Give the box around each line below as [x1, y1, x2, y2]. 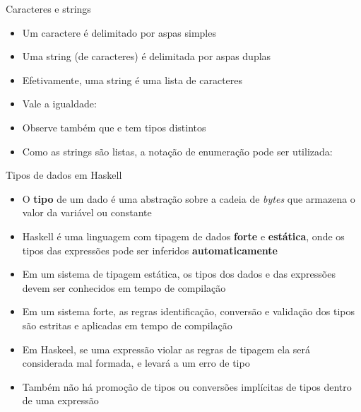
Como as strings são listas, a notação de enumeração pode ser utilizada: [22, 143, 333, 158]
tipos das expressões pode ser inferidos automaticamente [22, 242, 278, 257]
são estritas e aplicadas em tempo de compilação [22, 317, 232, 332]
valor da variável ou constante [22, 205, 152, 220]
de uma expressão [22, 393, 99, 408]
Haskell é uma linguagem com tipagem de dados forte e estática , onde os [22, 228, 345, 243]
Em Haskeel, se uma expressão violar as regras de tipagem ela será [22, 341, 311, 356]
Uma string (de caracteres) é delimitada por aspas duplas [22, 49, 271, 64]
